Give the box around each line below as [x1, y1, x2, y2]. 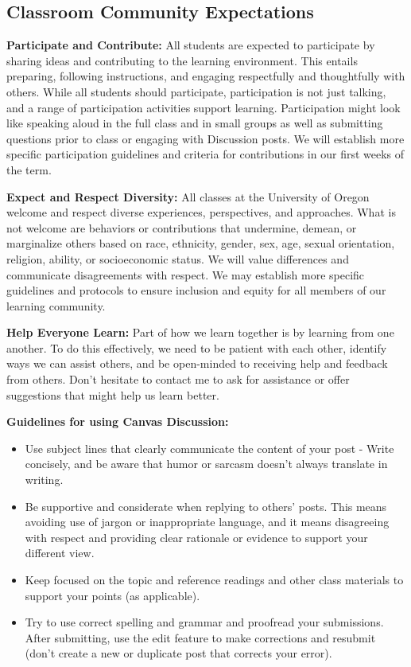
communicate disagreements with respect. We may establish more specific [6, 266, 365, 283]
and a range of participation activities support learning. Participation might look [6, 99, 401, 115]
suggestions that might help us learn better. [6, 386, 219, 403]
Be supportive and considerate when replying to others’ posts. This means [25, 497, 387, 514]
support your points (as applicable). [25, 587, 200, 603]
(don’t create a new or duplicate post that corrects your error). [25, 645, 332, 661]
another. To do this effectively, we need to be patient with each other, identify [6, 339, 387, 356]
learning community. [6, 297, 106, 314]
